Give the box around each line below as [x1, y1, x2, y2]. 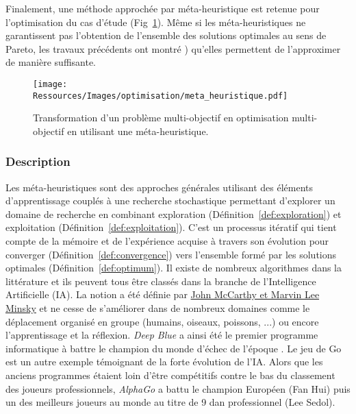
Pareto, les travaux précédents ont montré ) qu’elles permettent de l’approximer [5, 41, 341, 56]
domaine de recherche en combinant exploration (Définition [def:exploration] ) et [5, 206, 342, 221]
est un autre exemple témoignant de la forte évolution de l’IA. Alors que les [5, 354, 323, 369]
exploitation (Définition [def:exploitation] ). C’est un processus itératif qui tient [5, 220, 337, 234]
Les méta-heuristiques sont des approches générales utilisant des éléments [5, 180, 314, 194]
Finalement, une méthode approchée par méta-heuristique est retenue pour [5, 1, 320, 15]
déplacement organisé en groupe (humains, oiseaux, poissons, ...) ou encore [5, 314, 319, 328]
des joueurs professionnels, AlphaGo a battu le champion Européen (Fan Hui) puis [5, 381, 351, 395]
